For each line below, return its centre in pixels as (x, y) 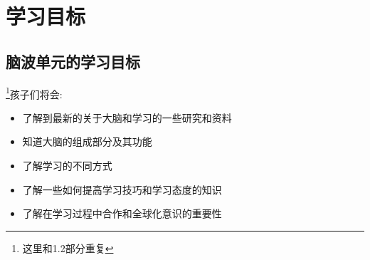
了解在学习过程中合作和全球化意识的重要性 (122, 213)
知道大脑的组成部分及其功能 (87, 141)
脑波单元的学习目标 (73, 61)
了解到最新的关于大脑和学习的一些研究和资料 (127, 117)
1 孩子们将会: (34, 93)
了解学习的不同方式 (67, 166)
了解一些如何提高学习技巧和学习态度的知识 (122, 189)
